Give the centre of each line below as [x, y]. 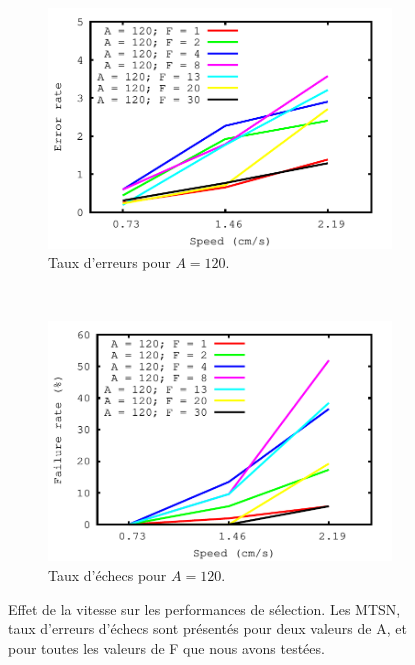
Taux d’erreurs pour [109, 262]
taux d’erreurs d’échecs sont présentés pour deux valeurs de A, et [207, 628]
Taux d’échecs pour [107, 574]
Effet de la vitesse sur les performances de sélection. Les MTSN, [204, 608]
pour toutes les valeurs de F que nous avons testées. [166, 647]
